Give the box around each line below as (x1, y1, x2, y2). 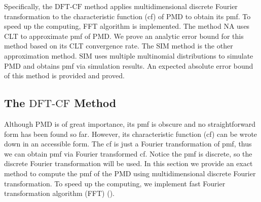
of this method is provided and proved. (4, 70, 125, 81)
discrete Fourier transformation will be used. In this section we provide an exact (4, 158, 253, 169)
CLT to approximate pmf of (4, 30, 91, 41)
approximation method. (4, 50, 77, 61)
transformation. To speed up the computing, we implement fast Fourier (4, 178, 226, 188)
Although (4, 118, 33, 129)
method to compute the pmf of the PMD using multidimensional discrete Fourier (4, 168, 256, 178)
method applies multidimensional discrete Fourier (84, 1, 238, 11)
